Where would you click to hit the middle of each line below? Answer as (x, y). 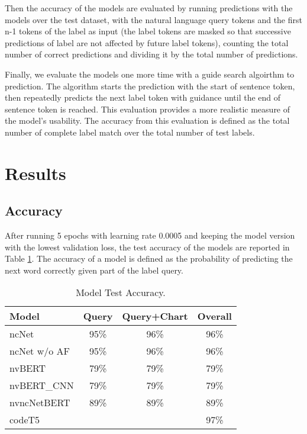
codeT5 (25, 420)
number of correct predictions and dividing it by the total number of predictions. (151, 54)
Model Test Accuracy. (121, 292)
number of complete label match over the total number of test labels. (130, 132)
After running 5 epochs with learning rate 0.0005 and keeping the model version (150, 235)
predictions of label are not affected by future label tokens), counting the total (147, 42)
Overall (214, 316)
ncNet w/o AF (40, 351)
